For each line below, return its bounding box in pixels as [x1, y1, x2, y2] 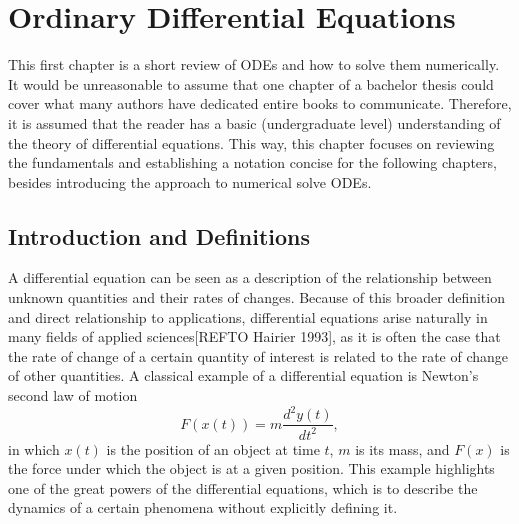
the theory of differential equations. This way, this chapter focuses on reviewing [8, 132, 495, 153]
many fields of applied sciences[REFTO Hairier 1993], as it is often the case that [8, 326, 501, 347]
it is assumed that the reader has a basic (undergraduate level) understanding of [8, 112, 501, 133]
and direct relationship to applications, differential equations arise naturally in [8, 306, 488, 327]
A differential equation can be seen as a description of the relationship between [8, 267, 492, 288]
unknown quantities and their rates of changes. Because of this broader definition [8, 287, 505, 308]
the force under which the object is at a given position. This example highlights [8, 458, 495, 479]
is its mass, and [355, 438, 450, 459]
